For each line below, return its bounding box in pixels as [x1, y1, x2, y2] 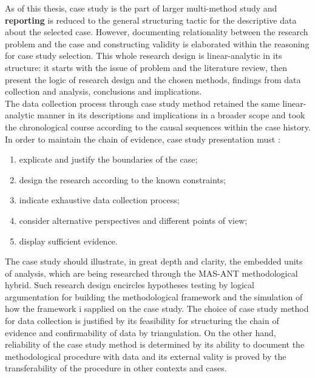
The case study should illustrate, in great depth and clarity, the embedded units [5, 255, 303, 268]
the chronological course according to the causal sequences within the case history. [5, 120, 311, 133]
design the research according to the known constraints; [19, 173, 226, 186]
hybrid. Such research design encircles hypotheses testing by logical [5, 278, 254, 291]
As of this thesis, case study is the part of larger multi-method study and [5, 2, 277, 14]
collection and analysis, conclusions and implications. [5, 85, 202, 98]
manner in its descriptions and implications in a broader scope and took [37, 109, 305, 121]
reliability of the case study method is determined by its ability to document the [5, 338, 305, 351]
